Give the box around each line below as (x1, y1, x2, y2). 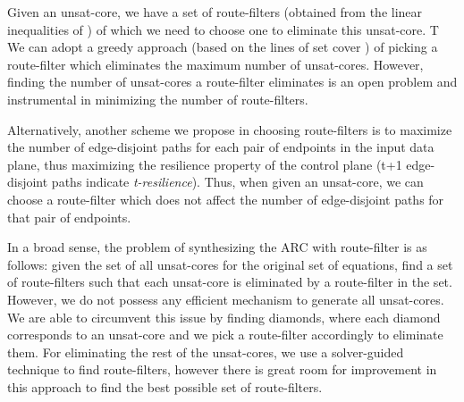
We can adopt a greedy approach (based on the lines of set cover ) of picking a (7, 38, 438, 56)
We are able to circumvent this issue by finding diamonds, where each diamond (7, 307, 441, 326)
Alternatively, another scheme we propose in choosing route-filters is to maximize (7, 120, 452, 138)
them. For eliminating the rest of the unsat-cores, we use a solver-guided (7, 342, 404, 361)
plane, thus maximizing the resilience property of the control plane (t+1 (7, 155, 402, 173)
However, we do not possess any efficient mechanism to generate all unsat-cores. (7, 289, 444, 308)
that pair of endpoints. (7, 207, 131, 226)
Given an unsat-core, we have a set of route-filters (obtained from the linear (7, 3, 423, 21)
